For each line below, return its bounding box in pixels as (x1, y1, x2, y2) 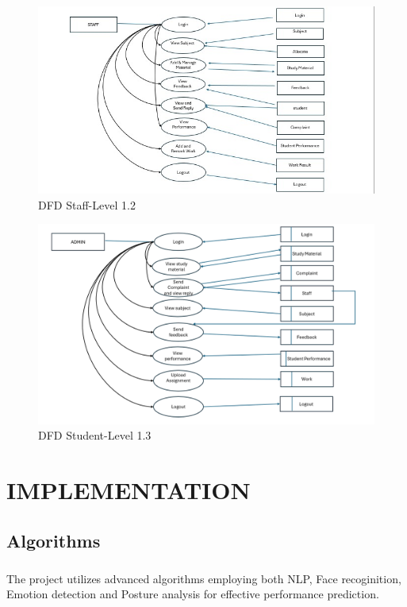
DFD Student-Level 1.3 (38, 427, 152, 444)
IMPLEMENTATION (6, 474, 251, 506)
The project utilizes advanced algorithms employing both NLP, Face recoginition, (6, 570, 401, 586)
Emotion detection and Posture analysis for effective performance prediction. (6, 586, 379, 602)
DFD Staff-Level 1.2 (38, 196, 136, 213)
